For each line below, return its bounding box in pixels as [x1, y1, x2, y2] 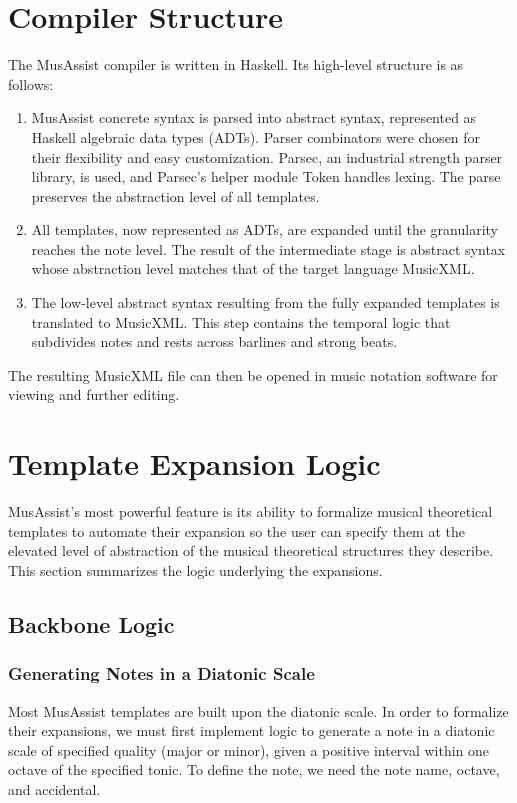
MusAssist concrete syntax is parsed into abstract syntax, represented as [31, 107, 477, 128]
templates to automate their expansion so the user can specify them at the [8, 520, 465, 541]
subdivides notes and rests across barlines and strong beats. [31, 331, 398, 352]
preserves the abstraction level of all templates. [31, 185, 320, 206]
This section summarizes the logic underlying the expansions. [8, 559, 383, 580]
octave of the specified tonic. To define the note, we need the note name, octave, [8, 759, 500, 780]
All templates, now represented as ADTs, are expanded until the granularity [31, 219, 498, 240]
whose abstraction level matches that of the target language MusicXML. [31, 258, 475, 279]
